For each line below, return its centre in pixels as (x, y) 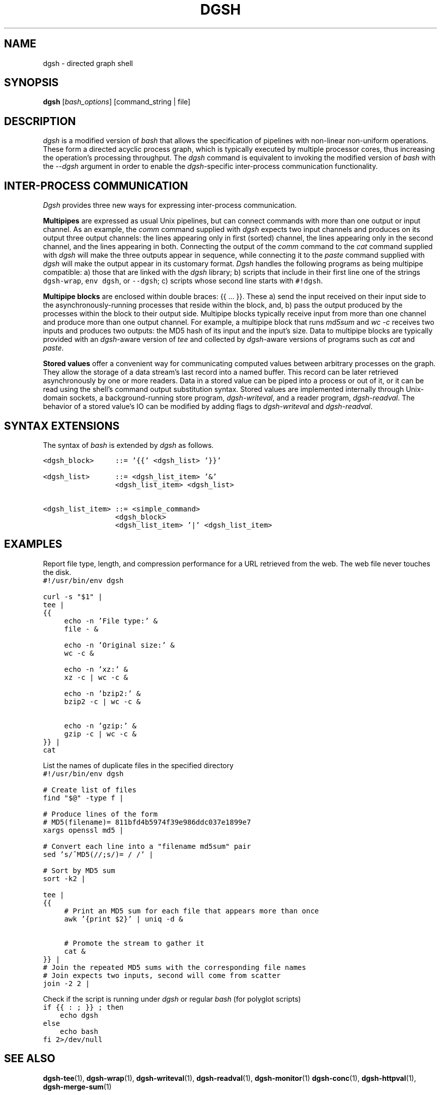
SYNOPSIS (31, 83)
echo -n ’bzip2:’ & (102, 693)
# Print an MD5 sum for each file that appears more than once (192, 911)
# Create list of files (90, 790)
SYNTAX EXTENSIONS (62, 426)
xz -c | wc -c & (96, 677)
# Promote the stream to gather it (134, 943)
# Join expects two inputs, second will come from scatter (162, 975)
